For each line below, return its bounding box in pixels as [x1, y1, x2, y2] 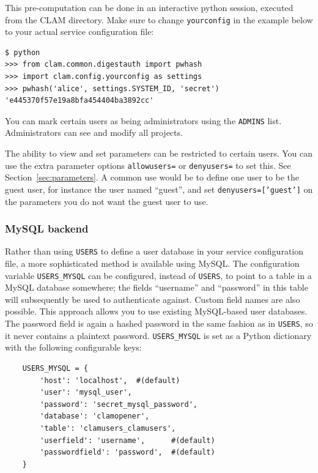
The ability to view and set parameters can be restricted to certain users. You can [5, 147, 313, 160]
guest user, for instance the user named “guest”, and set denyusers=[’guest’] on [5, 182, 313, 195]
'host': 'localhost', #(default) [40, 376, 180, 385]
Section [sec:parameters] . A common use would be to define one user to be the [5, 171, 300, 184]
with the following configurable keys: [5, 341, 142, 354]
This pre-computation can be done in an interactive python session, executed [5, 1, 294, 13]
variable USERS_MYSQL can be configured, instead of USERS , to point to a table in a [5, 269, 312, 281]
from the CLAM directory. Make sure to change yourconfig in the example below [5, 13, 313, 26]
